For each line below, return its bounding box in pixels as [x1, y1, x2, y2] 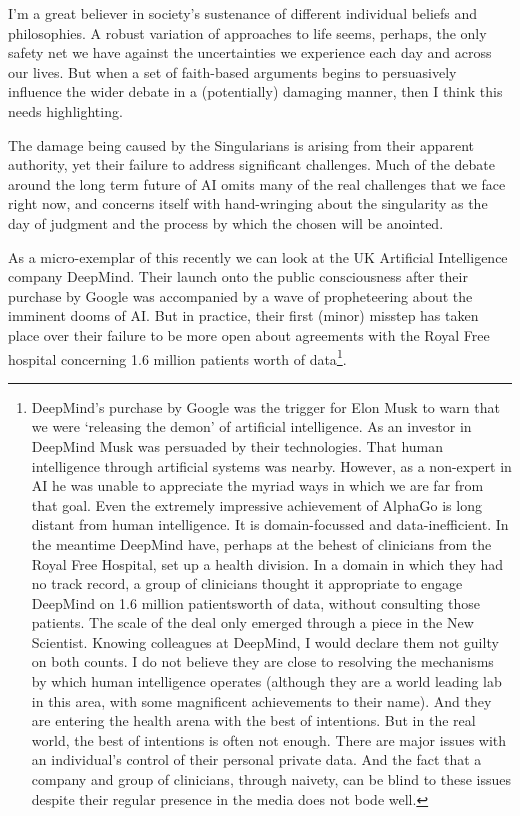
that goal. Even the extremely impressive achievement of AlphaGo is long [31, 494, 482, 515]
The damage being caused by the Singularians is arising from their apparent [8, 134, 475, 155]
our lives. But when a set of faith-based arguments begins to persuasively [8, 61, 457, 82]
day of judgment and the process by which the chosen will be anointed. [8, 212, 444, 233]
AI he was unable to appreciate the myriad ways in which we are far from [31, 475, 484, 496]
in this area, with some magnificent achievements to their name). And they [31, 690, 492, 711]
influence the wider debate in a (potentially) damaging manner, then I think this [8, 81, 503, 102]
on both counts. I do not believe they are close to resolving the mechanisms [31, 651, 494, 672]
